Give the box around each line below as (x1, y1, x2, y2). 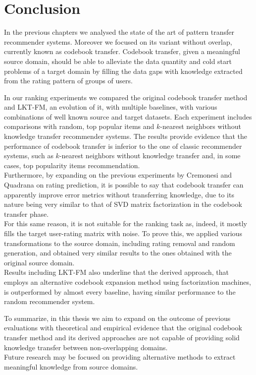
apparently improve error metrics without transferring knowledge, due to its (4, 189, 234, 199)
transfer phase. (4, 208, 49, 219)
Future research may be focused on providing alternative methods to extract (4, 352, 236, 362)
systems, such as (4, 150, 53, 161)
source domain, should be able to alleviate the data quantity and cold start (4, 56, 232, 66)
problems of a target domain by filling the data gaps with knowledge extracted (4, 65, 243, 76)
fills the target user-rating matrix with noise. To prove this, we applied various (4, 228, 242, 238)
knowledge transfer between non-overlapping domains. (4, 342, 168, 352)
